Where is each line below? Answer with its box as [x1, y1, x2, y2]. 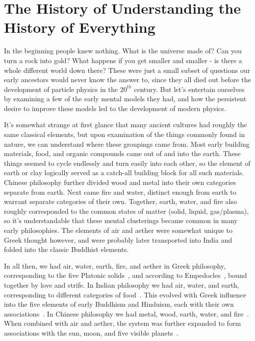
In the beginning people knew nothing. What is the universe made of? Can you [4, 45, 242, 56]
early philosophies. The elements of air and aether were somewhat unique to [4, 225, 232, 235]
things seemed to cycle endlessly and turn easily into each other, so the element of [4, 158, 251, 168]
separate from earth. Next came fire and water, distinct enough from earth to [4, 186, 236, 197]
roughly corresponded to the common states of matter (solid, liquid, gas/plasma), [4, 205, 249, 216]
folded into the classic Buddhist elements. [4, 244, 129, 254]
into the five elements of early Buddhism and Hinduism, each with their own [4, 299, 234, 309]
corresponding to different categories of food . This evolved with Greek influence [4, 289, 246, 299]
